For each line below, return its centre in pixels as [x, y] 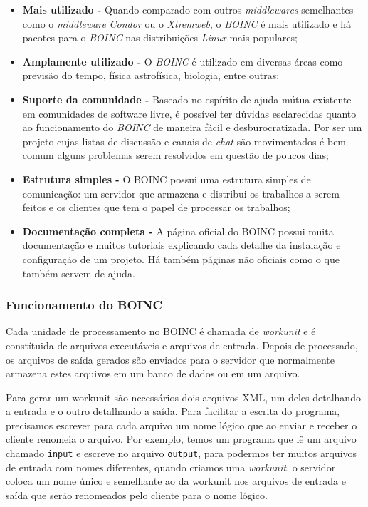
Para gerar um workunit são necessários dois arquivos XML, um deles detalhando [183, 397]
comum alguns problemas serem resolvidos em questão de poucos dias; [175, 155]
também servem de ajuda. [79, 273]
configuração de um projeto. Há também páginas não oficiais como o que [181, 258]
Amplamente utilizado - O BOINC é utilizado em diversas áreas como [183, 61]
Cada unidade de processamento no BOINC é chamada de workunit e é [161, 331]
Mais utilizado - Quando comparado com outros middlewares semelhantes [188, 9]
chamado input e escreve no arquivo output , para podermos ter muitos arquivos [182, 453]
